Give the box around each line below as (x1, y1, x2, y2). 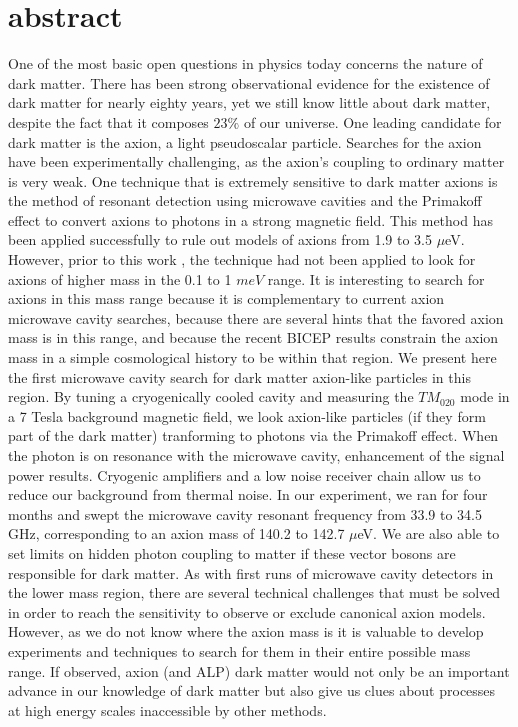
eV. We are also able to (357, 523, 500, 544)
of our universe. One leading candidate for (243, 111, 502, 132)
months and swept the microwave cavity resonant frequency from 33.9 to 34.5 (8, 503, 483, 524)
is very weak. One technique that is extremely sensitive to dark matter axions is (8, 170, 498, 191)
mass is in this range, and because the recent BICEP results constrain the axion (8, 327, 499, 348)
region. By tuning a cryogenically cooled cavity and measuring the (8, 386, 414, 407)
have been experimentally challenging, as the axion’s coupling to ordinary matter (8, 151, 505, 172)
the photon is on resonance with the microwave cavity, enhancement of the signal (8, 445, 505, 465)
